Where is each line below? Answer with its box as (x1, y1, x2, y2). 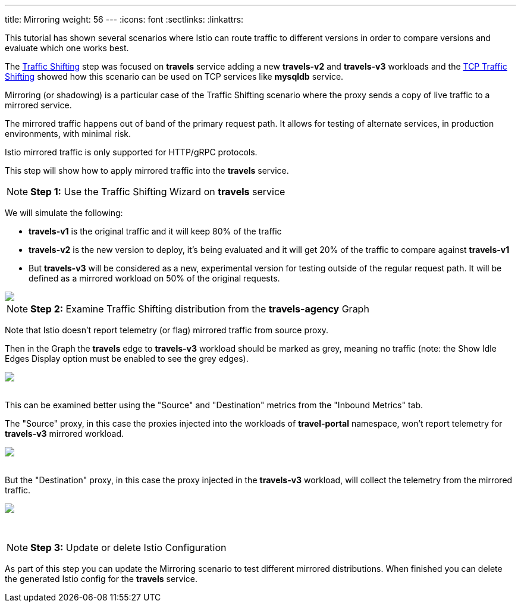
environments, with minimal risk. (5, 129, 131, 139)
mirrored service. (5, 100, 72, 110)
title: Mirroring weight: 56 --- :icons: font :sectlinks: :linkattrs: (5, 14, 244, 24)
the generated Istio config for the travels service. (5, 574, 198, 584)
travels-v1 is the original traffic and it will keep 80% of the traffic (29, 226, 282, 236)
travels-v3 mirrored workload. (5, 428, 124, 439)
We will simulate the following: (5, 208, 123, 218)
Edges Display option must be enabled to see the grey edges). (5, 353, 249, 364)
